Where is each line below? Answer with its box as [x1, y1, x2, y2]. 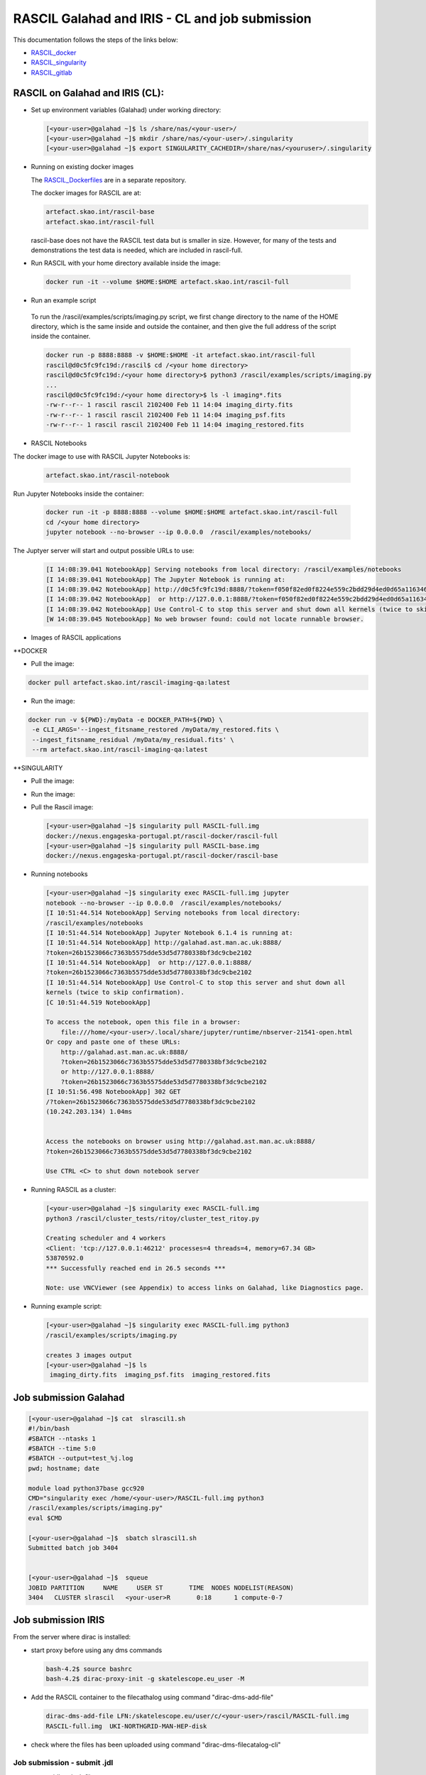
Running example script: [31, 1302, 102, 1311]
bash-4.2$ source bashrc [45, 1665, 133, 1673]
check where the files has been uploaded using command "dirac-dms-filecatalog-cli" [31, 1740, 281, 1749]
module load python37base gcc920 [28, 1484, 145, 1492]
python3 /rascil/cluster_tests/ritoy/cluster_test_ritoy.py [45, 1214, 260, 1223]
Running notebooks [31, 870, 88, 878]
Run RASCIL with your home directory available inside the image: [31, 259, 221, 268]
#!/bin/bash [28, 1424, 70, 1433]
